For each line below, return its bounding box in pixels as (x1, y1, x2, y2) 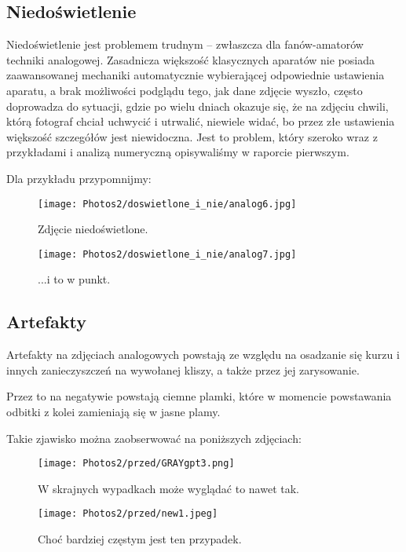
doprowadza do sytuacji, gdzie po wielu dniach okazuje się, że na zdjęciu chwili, (6, 97, 389, 114)
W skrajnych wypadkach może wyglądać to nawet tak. (38, 480, 299, 496)
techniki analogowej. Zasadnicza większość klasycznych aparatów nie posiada (6, 51, 375, 68)
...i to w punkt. (38, 271, 111, 287)
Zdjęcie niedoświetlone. (38, 221, 148, 237)
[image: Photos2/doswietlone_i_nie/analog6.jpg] (38, 198, 297, 210)
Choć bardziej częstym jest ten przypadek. (38, 531, 242, 547)
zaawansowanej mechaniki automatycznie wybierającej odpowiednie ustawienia (6, 67, 385, 83)
